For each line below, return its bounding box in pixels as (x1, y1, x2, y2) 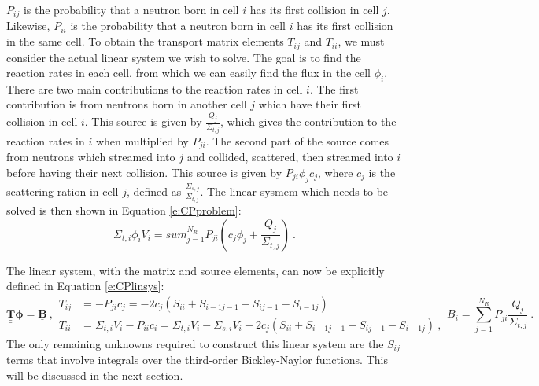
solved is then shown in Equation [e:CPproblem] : (6, 202, 242, 219)
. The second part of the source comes (205, 132, 389, 149)
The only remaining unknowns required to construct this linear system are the (6, 335, 384, 351)
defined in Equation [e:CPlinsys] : (6, 278, 164, 294)
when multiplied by (95, 132, 189, 149)
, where (318, 164, 353, 180)
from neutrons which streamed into (6, 149, 175, 165)
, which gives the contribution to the (220, 113, 397, 130)
